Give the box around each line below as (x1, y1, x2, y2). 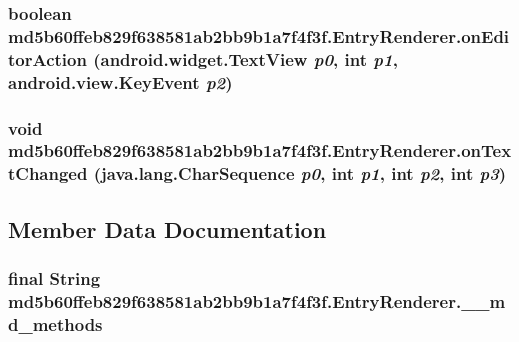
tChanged (8, 161, 88, 186)
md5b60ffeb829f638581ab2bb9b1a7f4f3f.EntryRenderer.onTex (8, 138, 512, 163)
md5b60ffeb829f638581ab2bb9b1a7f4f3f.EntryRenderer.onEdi (8, 23, 510, 48)
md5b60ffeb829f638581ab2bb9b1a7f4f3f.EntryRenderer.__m (8, 288, 506, 313)
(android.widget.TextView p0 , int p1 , (93, 46, 398, 71)
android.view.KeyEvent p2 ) (8, 69, 233, 94)
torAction (8, 46, 87, 71)
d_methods (8, 311, 103, 336)
